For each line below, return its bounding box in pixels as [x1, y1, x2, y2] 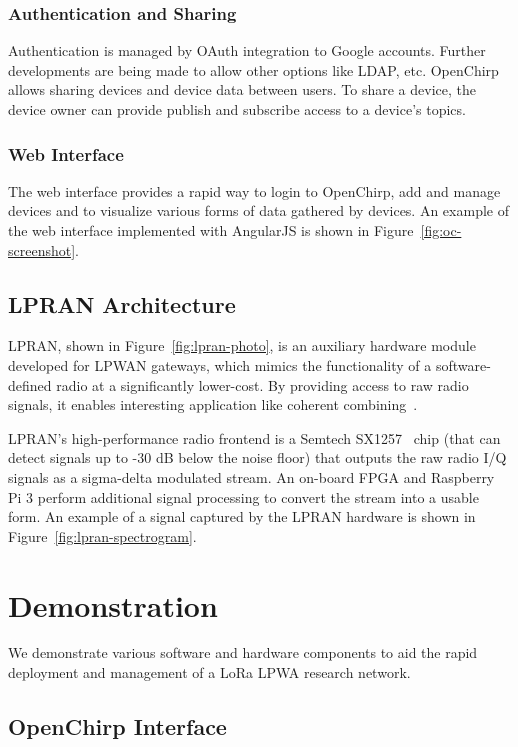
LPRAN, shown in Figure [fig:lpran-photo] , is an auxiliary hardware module [8, 335, 476, 356]
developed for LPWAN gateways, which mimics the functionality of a [8, 354, 432, 375]
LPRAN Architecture [8, 288, 236, 319]
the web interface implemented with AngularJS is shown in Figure [8, 220, 414, 240]
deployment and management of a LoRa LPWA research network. [8, 662, 411, 683]
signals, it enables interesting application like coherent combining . [8, 394, 418, 415]
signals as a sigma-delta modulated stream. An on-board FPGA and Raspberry [8, 466, 495, 487]
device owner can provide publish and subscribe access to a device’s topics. [8, 99, 466, 119]
